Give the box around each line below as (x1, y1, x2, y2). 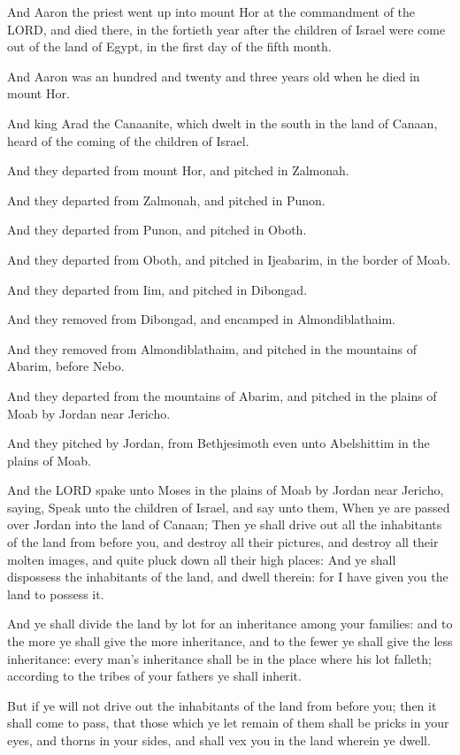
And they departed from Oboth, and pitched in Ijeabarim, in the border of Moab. (7, 250, 451, 268)
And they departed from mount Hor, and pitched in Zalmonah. (7, 161, 349, 180)
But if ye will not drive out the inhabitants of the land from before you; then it (7, 696, 437, 714)
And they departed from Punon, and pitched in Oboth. (7, 220, 307, 239)
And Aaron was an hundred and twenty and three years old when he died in (7, 66, 420, 85)
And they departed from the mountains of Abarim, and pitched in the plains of (7, 386, 437, 404)
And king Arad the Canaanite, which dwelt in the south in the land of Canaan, (7, 113, 438, 132)
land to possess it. (7, 584, 104, 603)
